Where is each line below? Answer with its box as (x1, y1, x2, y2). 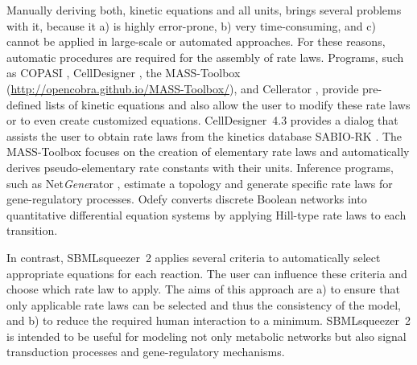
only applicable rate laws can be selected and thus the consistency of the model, (6, 296, 401, 313)
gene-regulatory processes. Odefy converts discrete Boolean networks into (6, 191, 367, 207)
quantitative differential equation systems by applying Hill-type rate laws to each (6, 206, 407, 223)
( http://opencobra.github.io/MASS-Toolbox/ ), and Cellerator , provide (6, 80, 359, 96)
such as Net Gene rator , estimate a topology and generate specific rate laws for (6, 174, 393, 191)
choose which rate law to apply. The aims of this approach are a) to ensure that (6, 281, 400, 297)
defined (6, 96, 42, 113)
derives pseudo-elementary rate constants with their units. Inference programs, (6, 158, 394, 175)
